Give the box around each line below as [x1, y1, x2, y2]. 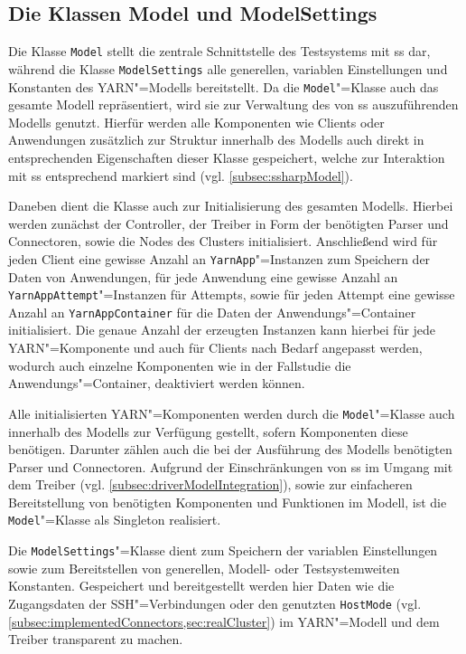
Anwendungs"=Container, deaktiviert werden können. [8, 374, 305, 393]
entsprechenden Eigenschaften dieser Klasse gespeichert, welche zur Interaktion [8, 147, 445, 166]
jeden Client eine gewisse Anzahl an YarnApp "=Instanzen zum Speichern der [8, 249, 431, 268]
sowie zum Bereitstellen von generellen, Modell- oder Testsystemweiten [8, 558, 400, 577]
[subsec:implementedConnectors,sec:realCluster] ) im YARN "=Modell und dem [8, 611, 440, 630]
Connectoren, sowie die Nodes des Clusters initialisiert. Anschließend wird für [8, 232, 438, 251]
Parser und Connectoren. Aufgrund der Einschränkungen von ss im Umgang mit [8, 457, 453, 476]
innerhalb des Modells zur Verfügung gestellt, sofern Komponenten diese [8, 422, 408, 441]
